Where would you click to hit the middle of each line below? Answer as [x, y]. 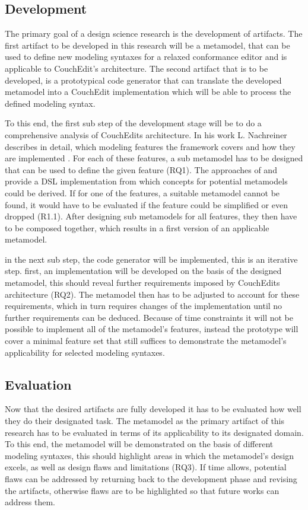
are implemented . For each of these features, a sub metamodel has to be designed [154, 158]
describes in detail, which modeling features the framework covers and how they [150, 146]
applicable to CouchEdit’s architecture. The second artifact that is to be [136, 68]
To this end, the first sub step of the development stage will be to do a [133, 123]
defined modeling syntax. [50, 103]
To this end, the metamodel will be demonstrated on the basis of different [139, 444]
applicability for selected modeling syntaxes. [85, 352]
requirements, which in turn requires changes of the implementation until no [144, 306]
